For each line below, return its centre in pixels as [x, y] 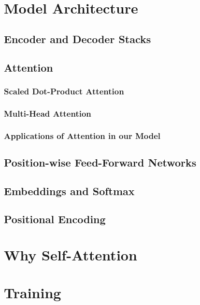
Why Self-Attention [71, 255]
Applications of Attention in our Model [82, 135]
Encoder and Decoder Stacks [78, 38]
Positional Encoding [55, 219]
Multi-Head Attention [48, 113]
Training [33, 293]
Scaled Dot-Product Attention [64, 91]
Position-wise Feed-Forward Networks [100, 162]
